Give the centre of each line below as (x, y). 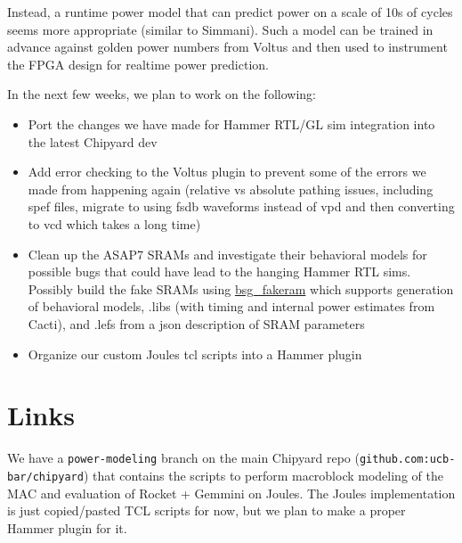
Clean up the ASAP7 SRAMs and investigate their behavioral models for (227, 254)
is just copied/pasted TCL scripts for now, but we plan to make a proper (207, 510)
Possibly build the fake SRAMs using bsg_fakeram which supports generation (241, 288)
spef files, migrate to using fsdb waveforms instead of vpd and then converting (241, 206)
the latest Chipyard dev (93, 141)
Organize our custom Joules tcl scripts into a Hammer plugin (195, 354)
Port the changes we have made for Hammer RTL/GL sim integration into (231, 123)
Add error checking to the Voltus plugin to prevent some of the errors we (227, 172)
